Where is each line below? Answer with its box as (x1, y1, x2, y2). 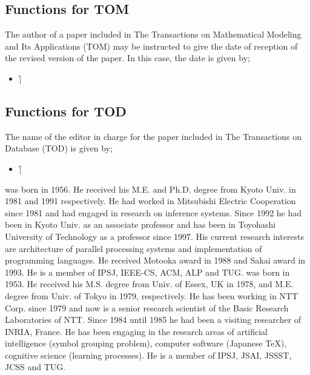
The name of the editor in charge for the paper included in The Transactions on (5, 130, 302, 142)
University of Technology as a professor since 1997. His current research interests (5, 230, 305, 242)
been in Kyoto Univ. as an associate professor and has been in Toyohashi (5, 218, 276, 231)
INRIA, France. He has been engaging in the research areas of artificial (5, 325, 268, 337)
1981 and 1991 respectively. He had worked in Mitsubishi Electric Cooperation (5, 194, 296, 207)
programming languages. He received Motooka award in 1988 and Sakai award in (5, 254, 306, 267)
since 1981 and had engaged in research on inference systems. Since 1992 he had (5, 206, 302, 219)
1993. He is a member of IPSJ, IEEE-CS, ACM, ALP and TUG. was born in (5, 265, 290, 278)
